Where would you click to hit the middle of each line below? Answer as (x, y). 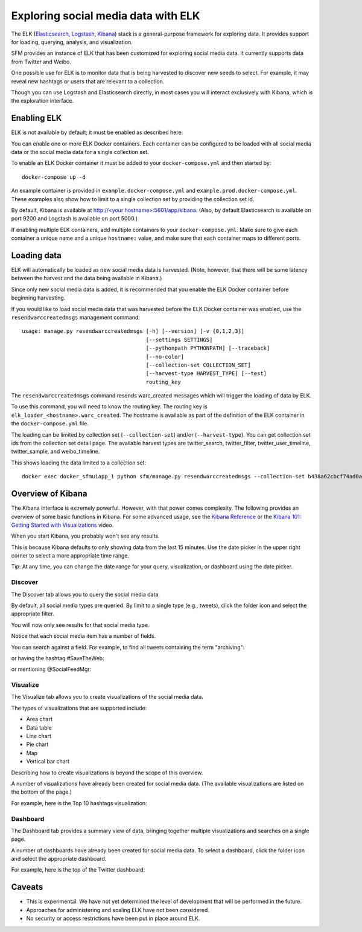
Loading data (36, 255)
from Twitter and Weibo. (41, 62)
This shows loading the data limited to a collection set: (79, 463)
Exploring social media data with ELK (106, 16)
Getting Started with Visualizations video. (62, 525)
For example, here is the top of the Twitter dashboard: (78, 870)
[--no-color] (165, 357)
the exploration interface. (43, 101)
